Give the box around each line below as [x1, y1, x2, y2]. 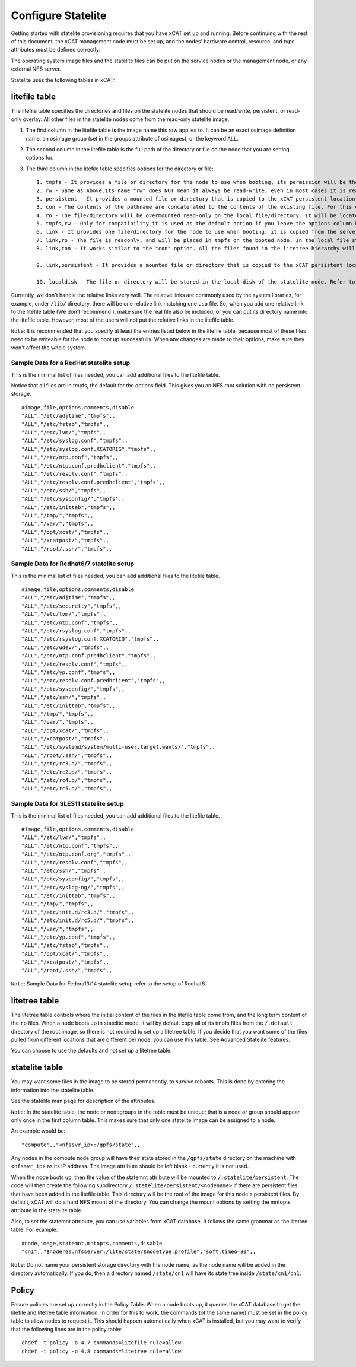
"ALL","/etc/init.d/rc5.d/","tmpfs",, [21, 917, 135, 924]
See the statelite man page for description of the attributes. [11, 1098, 156, 1105]
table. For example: [11, 1226, 58, 1234]
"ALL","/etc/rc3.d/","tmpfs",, [21, 760, 113, 767]
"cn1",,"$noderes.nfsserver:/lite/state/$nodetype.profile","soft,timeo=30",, [21, 1248, 256, 1255]
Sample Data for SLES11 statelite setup [11, 800, 124, 808]
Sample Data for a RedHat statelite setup [11, 359, 131, 367]
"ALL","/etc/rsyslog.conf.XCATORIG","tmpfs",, [21, 635, 160, 643]
